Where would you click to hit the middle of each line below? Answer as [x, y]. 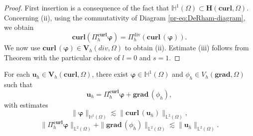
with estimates [26, 104]
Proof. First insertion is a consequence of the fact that [87, 7]
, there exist [110, 74]
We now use [22, 48]
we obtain [19, 27]
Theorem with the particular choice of [62, 57]
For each [17, 74]
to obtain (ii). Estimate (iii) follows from [187, 48]
